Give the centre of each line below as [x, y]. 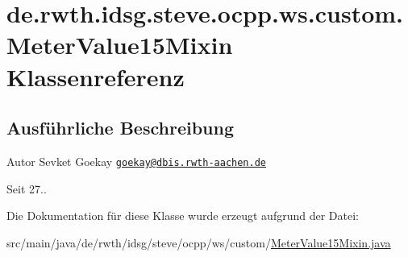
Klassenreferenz [96, 76]
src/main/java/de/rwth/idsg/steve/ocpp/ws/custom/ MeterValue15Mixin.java [199, 242]
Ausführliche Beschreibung [120, 128]
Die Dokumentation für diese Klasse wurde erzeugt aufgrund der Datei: [183, 216]
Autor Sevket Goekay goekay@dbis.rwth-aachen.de [136, 161]
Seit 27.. [27, 188]
